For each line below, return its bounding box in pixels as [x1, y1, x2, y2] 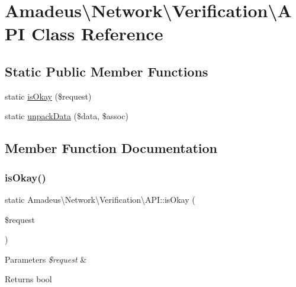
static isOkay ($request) [5, 90, 92, 102]
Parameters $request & [5, 253, 87, 265]
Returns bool [5, 273, 52, 285]
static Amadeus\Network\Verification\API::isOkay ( [5, 193, 195, 205]
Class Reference [31, 21, 163, 46]
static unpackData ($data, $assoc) [5, 110, 128, 122]
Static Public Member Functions [5, 62, 208, 80]
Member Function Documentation [5, 139, 218, 157]
